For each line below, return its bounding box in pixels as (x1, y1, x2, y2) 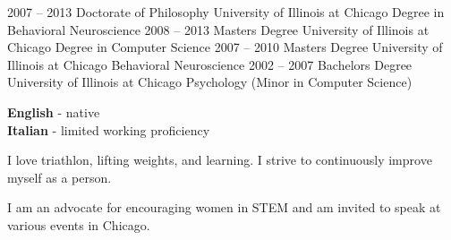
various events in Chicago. (7, 215, 150, 234)
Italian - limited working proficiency (7, 120, 210, 139)
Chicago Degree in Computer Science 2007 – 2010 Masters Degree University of (7, 38, 443, 56)
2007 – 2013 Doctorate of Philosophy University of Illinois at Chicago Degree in (7, 3, 445, 21)
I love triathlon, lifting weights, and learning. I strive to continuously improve (7, 150, 432, 169)
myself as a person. (7, 167, 112, 186)
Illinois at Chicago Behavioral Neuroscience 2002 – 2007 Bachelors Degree (7, 55, 413, 73)
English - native (7, 102, 100, 121)
